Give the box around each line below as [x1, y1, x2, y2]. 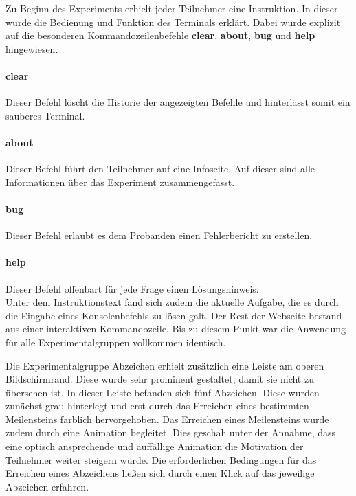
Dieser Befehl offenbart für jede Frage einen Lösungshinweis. [5, 281, 259, 295]
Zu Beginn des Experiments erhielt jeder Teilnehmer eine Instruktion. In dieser [5, 1, 338, 15]
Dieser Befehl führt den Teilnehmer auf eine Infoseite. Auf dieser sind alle [5, 161, 315, 176]
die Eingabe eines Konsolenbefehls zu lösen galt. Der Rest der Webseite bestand [5, 308, 342, 322]
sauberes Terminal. [5, 108, 85, 122]
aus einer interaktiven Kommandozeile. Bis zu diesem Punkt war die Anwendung [5, 322, 346, 336]
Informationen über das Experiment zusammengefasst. [5, 174, 235, 189]
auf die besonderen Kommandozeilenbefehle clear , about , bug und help [5, 28, 315, 43]
